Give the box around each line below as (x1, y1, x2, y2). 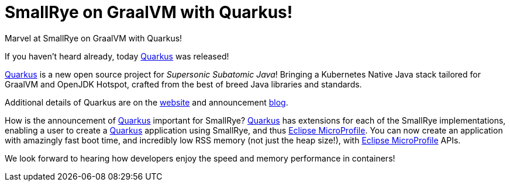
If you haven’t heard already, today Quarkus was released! (5, 51, 229, 61)
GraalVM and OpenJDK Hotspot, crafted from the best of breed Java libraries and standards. (5, 79, 362, 89)
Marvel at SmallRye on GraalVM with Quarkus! (5, 33, 182, 43)
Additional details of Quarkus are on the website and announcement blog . (5, 97, 288, 107)
